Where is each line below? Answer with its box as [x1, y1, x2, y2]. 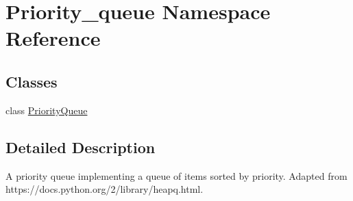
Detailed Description [5, 136, 156, 157]
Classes [5, 70, 58, 92]
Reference [5, 24, 101, 52]
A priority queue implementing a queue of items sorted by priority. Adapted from [5, 168, 348, 183]
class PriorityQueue [5, 103, 88, 117]
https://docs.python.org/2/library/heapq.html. [5, 182, 204, 196]
